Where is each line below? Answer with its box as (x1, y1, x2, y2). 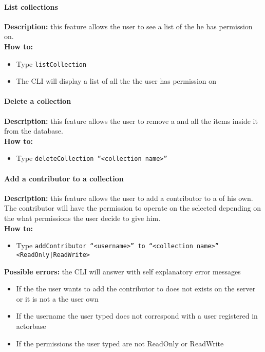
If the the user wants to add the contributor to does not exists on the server (16, 283, 256, 294)
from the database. (4, 125, 63, 136)
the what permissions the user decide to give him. (4, 213, 161, 224)
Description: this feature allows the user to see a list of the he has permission (4, 21, 253, 31)
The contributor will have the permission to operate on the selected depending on (4, 202, 261, 213)
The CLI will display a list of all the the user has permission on (16, 76, 217, 86)
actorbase (16, 320, 46, 331)
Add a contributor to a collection (4, 173, 124, 183)
